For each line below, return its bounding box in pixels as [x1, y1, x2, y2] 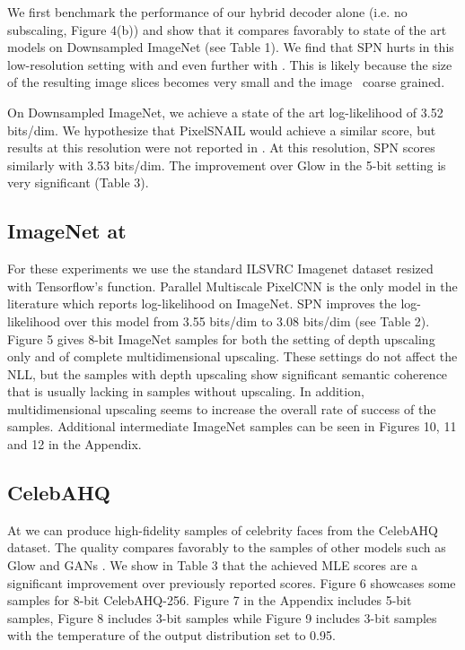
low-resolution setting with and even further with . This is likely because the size [7, 55, 452, 74]
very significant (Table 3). [7, 173, 149, 192]
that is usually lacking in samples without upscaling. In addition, [7, 382, 364, 401]
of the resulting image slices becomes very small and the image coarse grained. [7, 73, 445, 91]
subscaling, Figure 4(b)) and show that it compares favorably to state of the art [7, 20, 447, 39]
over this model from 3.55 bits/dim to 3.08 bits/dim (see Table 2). [64, 311, 430, 330]
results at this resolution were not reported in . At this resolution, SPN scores [7, 138, 435, 157]
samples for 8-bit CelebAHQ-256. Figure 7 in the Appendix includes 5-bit [7, 591, 412, 610]
